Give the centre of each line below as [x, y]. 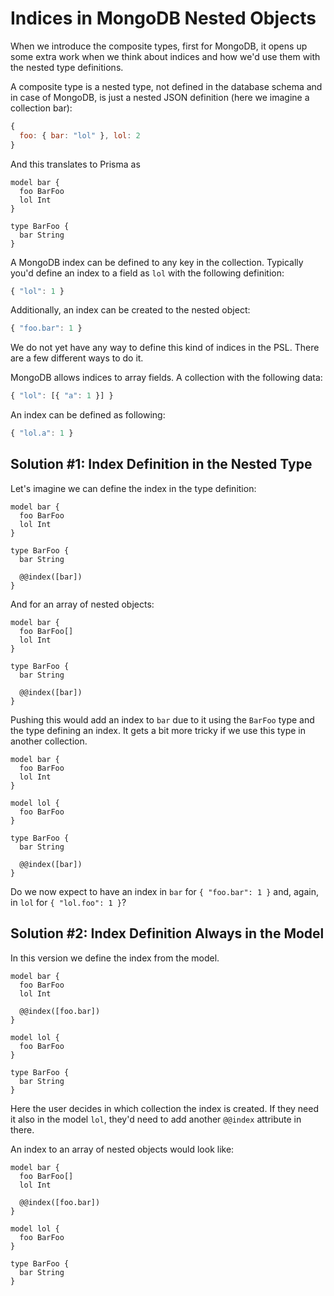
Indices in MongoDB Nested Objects [163, 18]
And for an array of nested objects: [82, 604]
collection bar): [41, 108]
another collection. [49, 741]
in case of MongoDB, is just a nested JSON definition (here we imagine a [160, 97]
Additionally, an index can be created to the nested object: [130, 310]
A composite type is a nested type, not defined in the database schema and [166, 86]
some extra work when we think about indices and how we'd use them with [165, 56]
